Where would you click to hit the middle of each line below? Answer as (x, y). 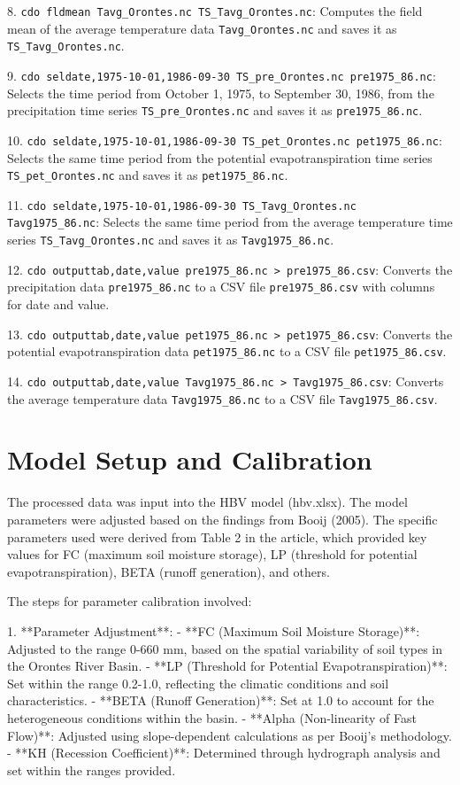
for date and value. (58, 304)
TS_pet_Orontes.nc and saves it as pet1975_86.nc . (148, 175)
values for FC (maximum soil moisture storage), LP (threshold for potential (212, 554)
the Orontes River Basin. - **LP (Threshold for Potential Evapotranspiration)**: (227, 666)
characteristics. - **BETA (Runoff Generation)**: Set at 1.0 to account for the (221, 700)
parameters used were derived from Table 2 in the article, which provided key (217, 536)
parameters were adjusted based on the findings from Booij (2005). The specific (222, 519)
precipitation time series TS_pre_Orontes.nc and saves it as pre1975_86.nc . (215, 110)
